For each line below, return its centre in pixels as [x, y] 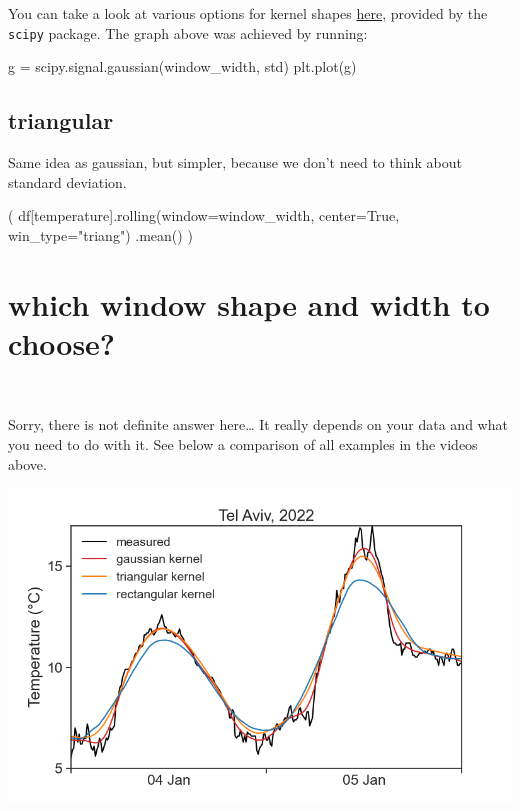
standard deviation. [67, 181]
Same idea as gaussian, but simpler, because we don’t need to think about [235, 162]
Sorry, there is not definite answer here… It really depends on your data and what [258, 424]
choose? [62, 342]
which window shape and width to [249, 303]
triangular [61, 120]
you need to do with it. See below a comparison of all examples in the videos [243, 443]
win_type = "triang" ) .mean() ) [100, 234]
